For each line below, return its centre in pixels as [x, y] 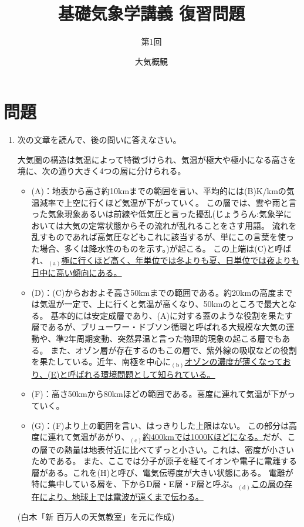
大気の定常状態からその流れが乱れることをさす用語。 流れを [180, 225]
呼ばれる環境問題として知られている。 [141, 374]
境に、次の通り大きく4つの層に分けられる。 [102, 171]
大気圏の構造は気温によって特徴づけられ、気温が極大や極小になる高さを [157, 159]
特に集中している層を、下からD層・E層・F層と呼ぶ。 [134, 484]
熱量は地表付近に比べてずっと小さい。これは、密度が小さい [179, 449]
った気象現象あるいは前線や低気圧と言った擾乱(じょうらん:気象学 [157, 214]
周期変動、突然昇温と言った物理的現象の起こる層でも [179, 338]
